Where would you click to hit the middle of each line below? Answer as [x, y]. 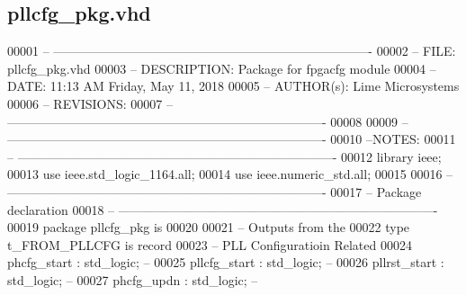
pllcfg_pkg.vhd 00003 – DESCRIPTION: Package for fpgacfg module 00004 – [222, 68]
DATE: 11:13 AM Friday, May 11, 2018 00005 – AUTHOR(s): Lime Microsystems [233, 86]
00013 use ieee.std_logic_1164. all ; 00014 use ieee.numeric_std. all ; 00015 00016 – [230, 174]
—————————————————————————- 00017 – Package [215, 191]
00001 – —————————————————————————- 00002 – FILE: [232, 51]
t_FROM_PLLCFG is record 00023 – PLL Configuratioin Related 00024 [210, 244]
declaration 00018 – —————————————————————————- [223, 209]
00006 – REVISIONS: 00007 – [90, 103]
